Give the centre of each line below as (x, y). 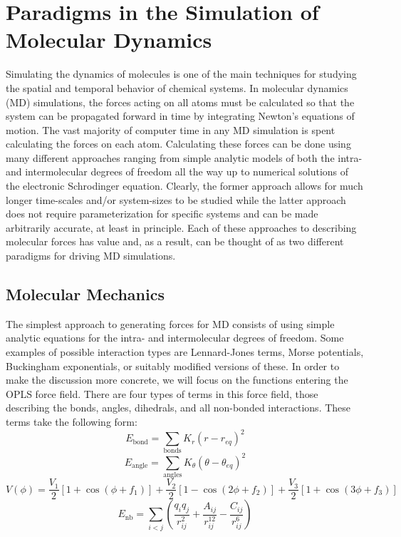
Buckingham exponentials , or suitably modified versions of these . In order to (173, 365)
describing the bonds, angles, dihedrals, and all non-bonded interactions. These (178, 408)
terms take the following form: (72, 421)
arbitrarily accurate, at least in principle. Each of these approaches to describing (181, 227)
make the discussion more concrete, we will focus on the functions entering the (177, 380)
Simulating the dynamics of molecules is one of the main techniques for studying (181, 74)
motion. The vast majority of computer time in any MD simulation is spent (171, 129)
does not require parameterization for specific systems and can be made (162, 214)
